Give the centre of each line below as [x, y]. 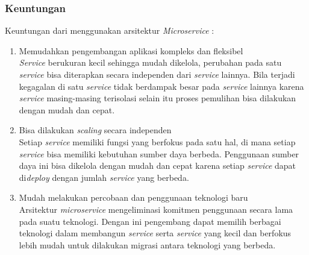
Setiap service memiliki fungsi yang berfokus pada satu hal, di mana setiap [157, 141]
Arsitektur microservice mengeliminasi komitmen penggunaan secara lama [156, 209]
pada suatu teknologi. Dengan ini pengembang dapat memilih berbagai [150, 221]
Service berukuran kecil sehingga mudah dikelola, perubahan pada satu [150, 62]
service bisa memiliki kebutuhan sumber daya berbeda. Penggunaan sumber [159, 153]
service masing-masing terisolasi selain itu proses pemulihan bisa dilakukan [158, 98]
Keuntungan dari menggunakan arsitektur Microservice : [110, 30]
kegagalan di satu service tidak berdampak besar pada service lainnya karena [161, 86]
